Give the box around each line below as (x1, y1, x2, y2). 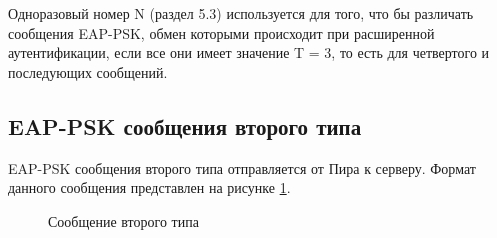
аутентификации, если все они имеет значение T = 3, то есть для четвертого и (8, 42, 490, 63)
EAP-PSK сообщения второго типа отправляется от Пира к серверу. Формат (8, 157, 476, 178)
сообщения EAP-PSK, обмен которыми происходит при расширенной (8, 22, 435, 43)
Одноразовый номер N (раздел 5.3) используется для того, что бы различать (8, 3, 474, 23)
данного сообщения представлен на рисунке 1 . (8, 177, 291, 198)
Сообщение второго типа (48, 210, 199, 231)
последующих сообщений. (8, 61, 168, 82)
